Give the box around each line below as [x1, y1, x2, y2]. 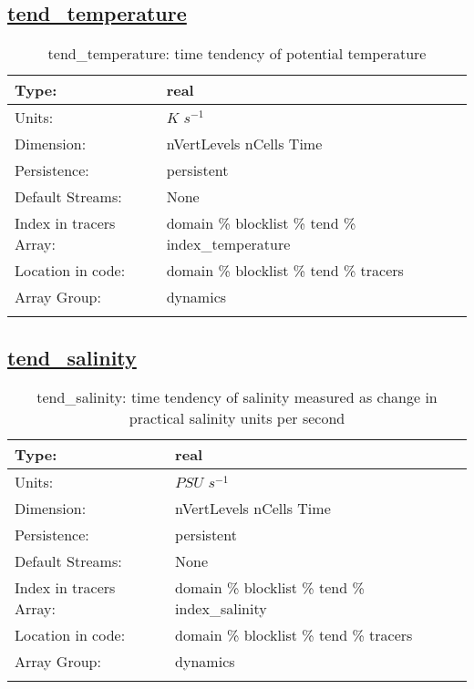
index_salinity [175, 598, 267, 620]
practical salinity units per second [129, 407, 345, 429]
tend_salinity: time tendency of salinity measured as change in [36, 386, 438, 408]
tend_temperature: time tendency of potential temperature [47, 43, 427, 65]
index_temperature [166, 233, 291, 255]
